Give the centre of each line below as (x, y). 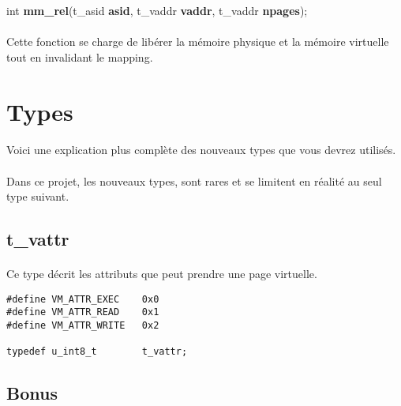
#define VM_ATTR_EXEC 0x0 (83, 299)
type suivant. (38, 196)
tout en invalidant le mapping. (80, 56)
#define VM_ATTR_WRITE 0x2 (83, 325)
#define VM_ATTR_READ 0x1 (83, 312)
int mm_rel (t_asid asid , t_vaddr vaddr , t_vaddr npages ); (157, 10)
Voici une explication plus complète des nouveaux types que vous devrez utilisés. (201, 150)
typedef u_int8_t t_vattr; (97, 352)
